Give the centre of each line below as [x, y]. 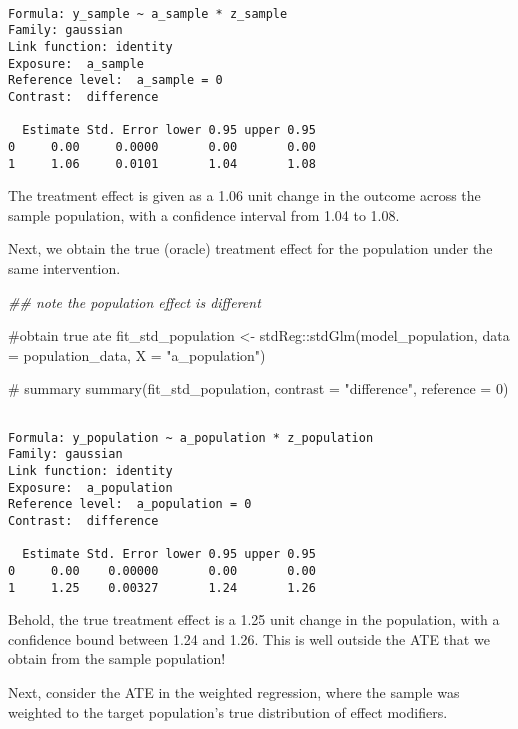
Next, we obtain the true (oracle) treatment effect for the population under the [250, 248]
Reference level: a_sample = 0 [115, 80]
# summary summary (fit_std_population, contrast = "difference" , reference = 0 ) [258, 388]
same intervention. [64, 268]
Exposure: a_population [90, 487]
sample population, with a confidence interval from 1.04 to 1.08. [204, 214]
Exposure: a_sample [76, 63]
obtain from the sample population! [117, 658]
